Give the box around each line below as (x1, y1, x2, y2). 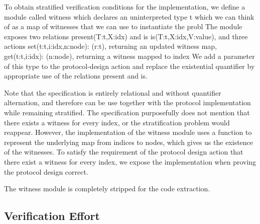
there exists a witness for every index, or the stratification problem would (4, 117, 230, 127)
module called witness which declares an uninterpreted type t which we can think (4, 11, 254, 22)
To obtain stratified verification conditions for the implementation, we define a (4, 2, 245, 12)
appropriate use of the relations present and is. (4, 70, 148, 81)
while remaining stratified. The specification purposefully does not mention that (4, 107, 250, 117)
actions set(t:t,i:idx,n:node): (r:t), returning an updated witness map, (4, 41, 217, 51)
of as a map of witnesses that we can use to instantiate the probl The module (4, 21, 242, 32)
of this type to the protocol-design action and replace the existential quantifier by (4, 60, 255, 71)
